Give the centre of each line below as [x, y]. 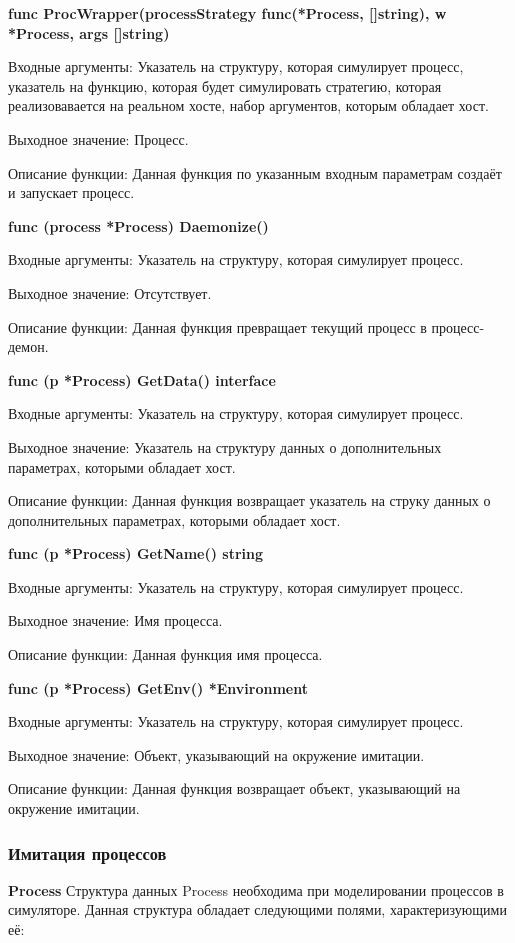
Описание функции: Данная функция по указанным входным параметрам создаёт [255, 172]
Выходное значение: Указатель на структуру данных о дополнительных [225, 446]
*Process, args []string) [89, 32]
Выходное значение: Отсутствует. [110, 292]
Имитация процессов [87, 852]
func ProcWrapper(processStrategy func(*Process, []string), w [227, 13]
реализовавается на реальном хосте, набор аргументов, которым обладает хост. [248, 105]
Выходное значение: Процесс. [98, 138]
